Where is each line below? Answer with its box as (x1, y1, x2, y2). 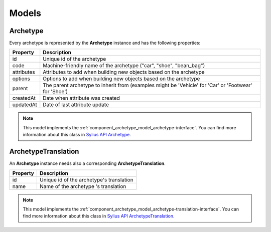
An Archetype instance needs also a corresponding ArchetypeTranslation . (9, 160, 166, 166)
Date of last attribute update (43, 101, 109, 108)
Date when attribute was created (43, 95, 120, 102)
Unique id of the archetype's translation (39, 176, 133, 183)
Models (9, 8, 41, 19)
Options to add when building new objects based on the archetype (43, 75, 200, 82)
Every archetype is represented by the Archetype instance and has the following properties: (9, 40, 201, 46)
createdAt (12, 95, 36, 102)
